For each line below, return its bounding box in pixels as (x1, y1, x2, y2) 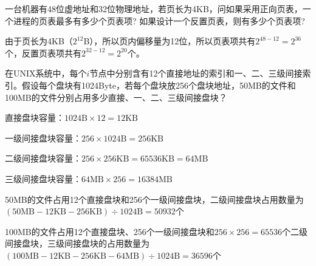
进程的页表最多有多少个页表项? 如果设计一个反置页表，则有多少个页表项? (13, 14, 305, 27)
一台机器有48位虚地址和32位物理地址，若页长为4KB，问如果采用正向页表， (5, 2, 303, 15)
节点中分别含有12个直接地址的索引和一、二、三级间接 (89, 67, 303, 80)
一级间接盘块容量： (5, 131, 81, 144)
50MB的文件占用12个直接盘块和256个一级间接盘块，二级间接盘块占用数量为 (5, 193, 304, 205)
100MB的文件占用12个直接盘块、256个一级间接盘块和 (5, 225, 215, 237)
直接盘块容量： (5, 111, 64, 124)
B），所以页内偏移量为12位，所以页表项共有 (83, 35, 256, 47)
